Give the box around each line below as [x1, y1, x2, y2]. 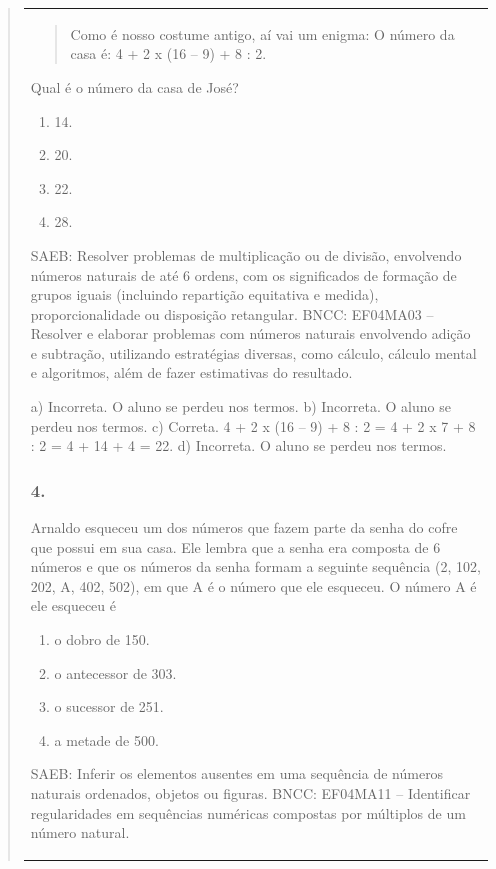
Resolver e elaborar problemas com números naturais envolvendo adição [30, 323, 471, 344]
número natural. [30, 822, 130, 843]
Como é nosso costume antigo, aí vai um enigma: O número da [70, 23, 455, 44]
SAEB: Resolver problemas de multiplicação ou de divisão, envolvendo [30, 244, 462, 265]
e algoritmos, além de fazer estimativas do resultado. [30, 362, 353, 383]
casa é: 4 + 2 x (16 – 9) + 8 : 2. [70, 43, 267, 64]
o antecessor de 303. [54, 662, 177, 683]
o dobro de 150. [54, 629, 150, 650]
